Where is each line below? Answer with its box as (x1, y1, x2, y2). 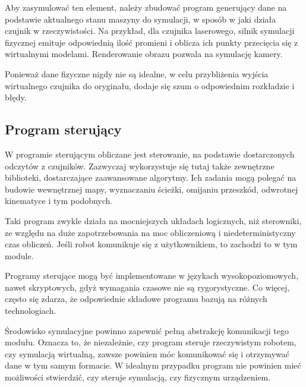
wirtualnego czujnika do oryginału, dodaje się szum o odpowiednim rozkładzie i (5, 79, 295, 92)
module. (5, 249, 34, 262)
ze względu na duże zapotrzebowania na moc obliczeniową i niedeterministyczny (5, 226, 296, 238)
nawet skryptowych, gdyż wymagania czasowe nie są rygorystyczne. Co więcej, (5, 281, 290, 293)
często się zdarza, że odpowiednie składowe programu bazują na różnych (5, 292, 267, 305)
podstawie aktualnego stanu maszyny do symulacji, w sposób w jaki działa (5, 12, 276, 25)
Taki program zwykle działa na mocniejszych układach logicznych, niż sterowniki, (5, 214, 302, 226)
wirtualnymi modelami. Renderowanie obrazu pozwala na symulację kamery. (5, 48, 283, 60)
